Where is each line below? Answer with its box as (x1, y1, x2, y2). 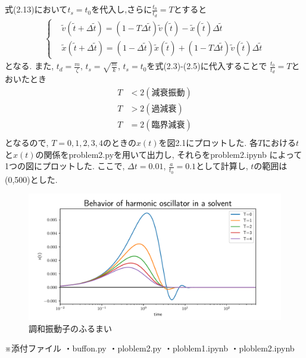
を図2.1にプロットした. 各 (158, 136, 258, 149)
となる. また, (5, 60, 54, 72)
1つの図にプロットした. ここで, (5, 160, 125, 172)
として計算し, (196, 160, 248, 172)
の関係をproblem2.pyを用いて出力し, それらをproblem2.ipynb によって (35, 148, 302, 160)
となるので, (5, 136, 49, 149)
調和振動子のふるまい (29, 322, 112, 334)
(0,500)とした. (5, 173, 58, 185)
